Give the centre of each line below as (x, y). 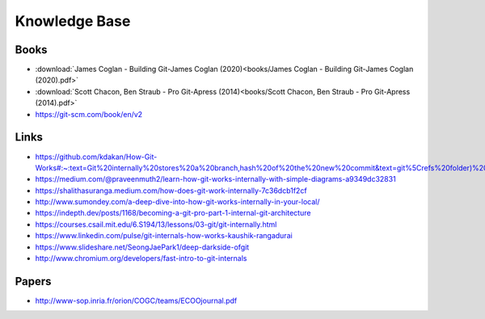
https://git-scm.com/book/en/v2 (89, 114)
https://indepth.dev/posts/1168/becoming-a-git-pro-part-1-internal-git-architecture (173, 213)
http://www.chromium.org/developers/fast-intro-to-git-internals (141, 258)
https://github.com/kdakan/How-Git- (96, 157)
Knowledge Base (73, 21)
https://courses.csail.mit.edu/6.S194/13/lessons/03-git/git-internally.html (156, 224)
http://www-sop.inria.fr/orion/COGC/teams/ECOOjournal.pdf (136, 300)
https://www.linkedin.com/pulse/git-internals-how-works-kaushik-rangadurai (164, 236)
